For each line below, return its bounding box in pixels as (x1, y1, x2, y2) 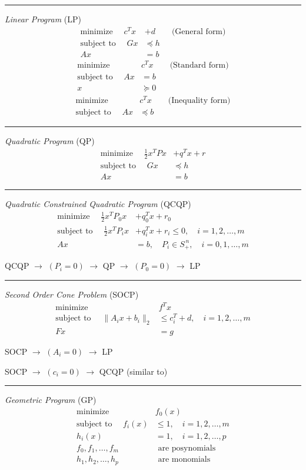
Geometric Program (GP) (5, 394, 97, 406)
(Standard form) (169, 61, 229, 69)
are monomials (158, 455, 211, 464)
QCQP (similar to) (99, 365, 168, 377)
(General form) (171, 27, 226, 36)
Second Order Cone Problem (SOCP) (5, 288, 139, 300)
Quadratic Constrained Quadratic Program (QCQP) (5, 198, 191, 210)
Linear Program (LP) (5, 13, 81, 25)
